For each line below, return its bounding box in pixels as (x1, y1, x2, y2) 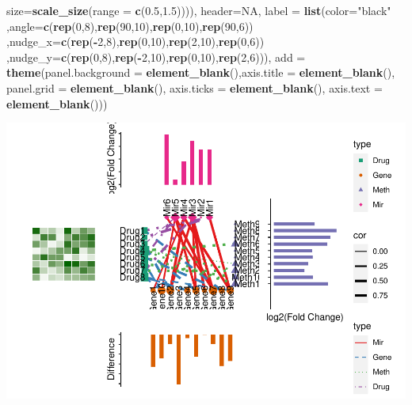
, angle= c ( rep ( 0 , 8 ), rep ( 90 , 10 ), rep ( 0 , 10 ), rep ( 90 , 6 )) (6, 17, 254, 34)
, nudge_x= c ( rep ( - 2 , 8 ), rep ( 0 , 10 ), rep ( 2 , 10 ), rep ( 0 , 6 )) (6, 33, 265, 50)
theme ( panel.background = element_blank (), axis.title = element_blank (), (6, 64, 395, 81)
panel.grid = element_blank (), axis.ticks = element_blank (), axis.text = (6, 79, 383, 96)
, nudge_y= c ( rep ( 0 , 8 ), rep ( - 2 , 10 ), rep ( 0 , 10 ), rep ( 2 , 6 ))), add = (6, 48, 306, 65)
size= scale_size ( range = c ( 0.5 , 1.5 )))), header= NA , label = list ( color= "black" (6, 2, 391, 18)
